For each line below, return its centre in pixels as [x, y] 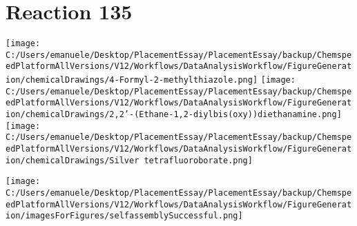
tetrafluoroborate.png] [198, 160]
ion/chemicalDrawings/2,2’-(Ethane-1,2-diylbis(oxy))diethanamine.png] [174, 115]
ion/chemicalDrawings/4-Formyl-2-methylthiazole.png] [132, 80]
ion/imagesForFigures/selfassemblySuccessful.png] [124, 216]
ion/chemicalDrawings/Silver [73, 160]
